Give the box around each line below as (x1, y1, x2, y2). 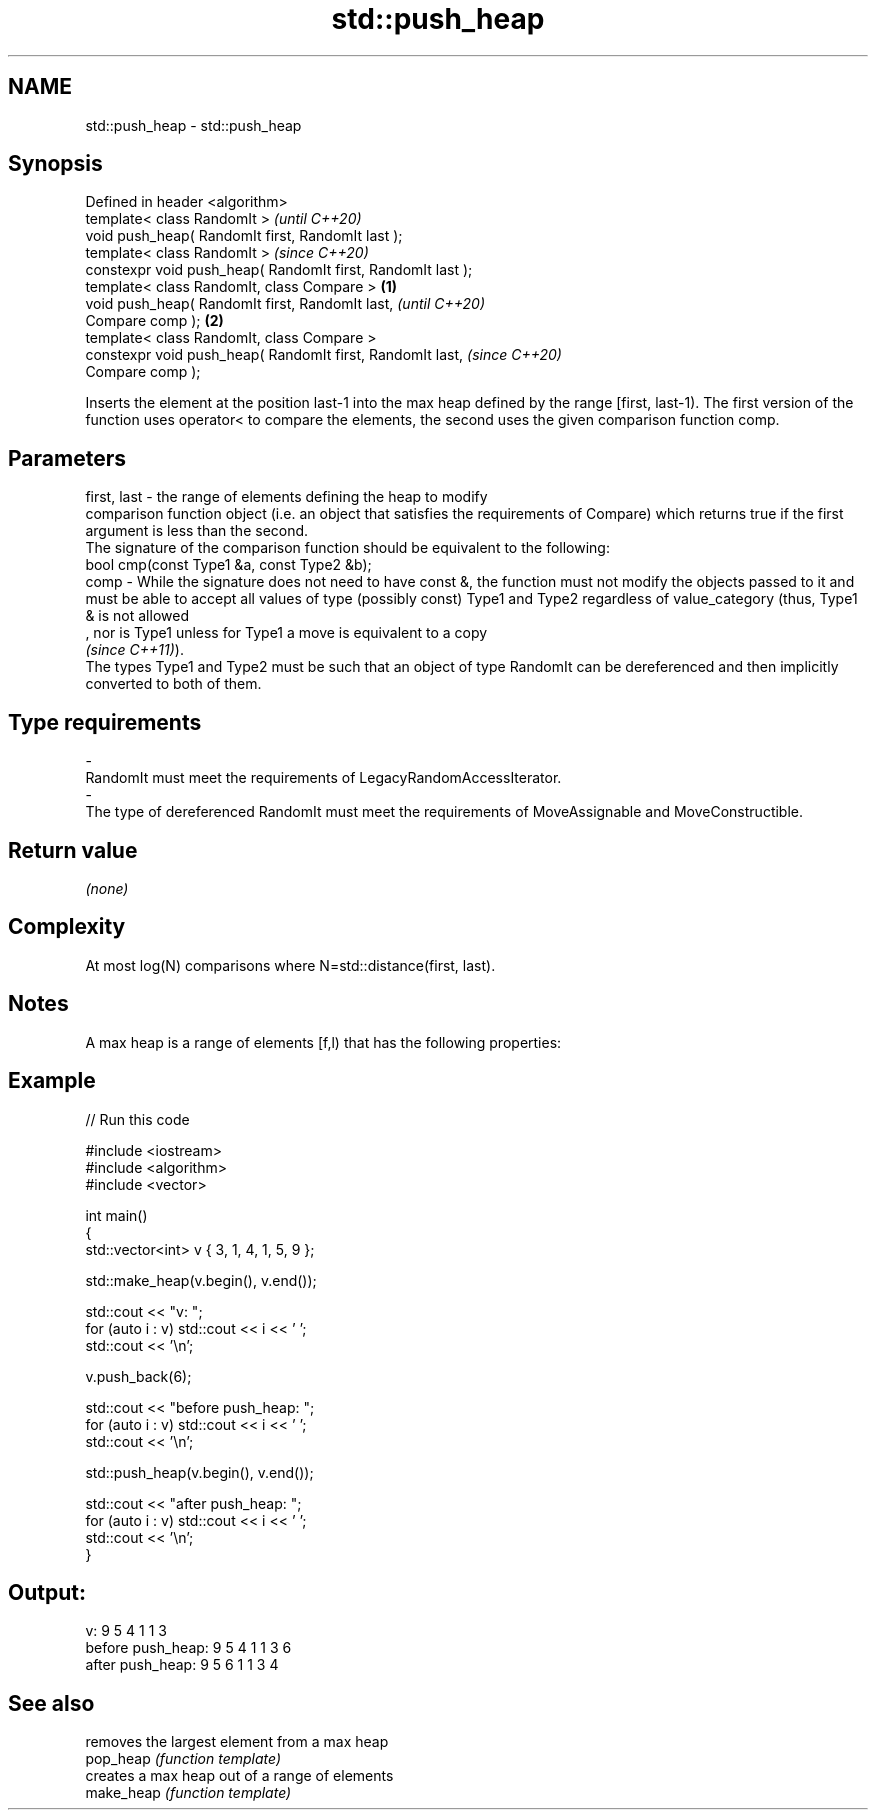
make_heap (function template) (85, 1784, 292, 1802)
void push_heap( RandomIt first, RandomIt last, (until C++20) (85, 295, 486, 313)
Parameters (8, 445, 126, 471)
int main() (85, 1206, 148, 1224)
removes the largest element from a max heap (85, 1733, 389, 1751)
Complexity (8, 914, 126, 940)
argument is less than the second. (85, 522, 309, 540)
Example (8, 1068, 96, 1094)
